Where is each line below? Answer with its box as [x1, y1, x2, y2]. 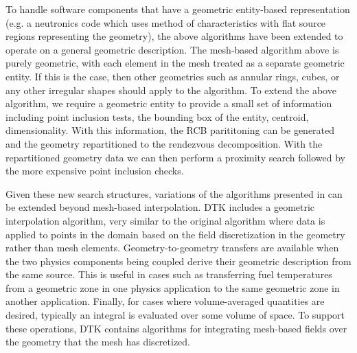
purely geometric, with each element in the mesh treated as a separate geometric [5, 56, 345, 70]
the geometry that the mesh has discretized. [5, 334, 190, 349]
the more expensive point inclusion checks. [5, 163, 184, 178]
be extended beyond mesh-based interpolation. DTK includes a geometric [5, 200, 315, 214]
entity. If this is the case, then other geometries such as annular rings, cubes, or [5, 69, 340, 83]
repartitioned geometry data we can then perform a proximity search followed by [5, 150, 346, 164]
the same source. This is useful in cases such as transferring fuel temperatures [5, 267, 332, 282]
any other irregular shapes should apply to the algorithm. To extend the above [5, 82, 336, 97]
